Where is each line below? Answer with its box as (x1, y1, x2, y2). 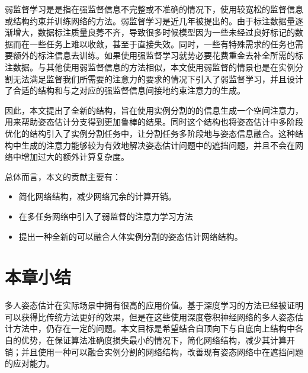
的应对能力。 (5, 357, 54, 369)
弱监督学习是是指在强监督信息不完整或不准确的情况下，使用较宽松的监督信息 (5, 3, 303, 15)
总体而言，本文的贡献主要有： (5, 170, 121, 182)
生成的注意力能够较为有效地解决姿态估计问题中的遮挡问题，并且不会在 (21, 139, 295, 151)
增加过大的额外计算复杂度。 (21, 150, 129, 163)
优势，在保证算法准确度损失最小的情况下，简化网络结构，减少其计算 (21, 334, 287, 346)
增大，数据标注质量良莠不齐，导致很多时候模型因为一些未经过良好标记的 (12, 26, 295, 38)
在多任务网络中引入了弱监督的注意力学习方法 (18, 210, 193, 222)
